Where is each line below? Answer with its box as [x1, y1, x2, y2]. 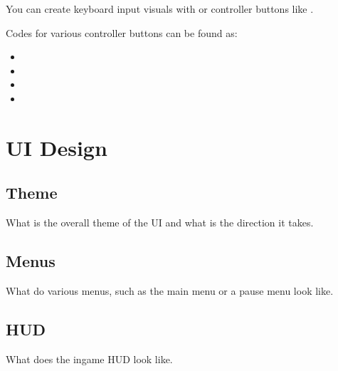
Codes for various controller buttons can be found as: [6, 25, 238, 40]
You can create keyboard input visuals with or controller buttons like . [6, 1, 314, 16]
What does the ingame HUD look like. [6, 351, 173, 366]
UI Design [6, 132, 107, 162]
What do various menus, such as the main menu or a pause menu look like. [6, 283, 334, 298]
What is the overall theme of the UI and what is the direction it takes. [6, 215, 314, 230]
